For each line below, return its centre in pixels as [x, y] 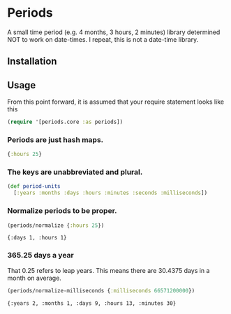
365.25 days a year [41, 256]
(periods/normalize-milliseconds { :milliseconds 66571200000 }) [101, 290]
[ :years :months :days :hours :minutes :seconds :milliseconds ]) [111, 193]
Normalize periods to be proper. [62, 211]
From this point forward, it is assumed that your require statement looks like [116, 102]
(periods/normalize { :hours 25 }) [56, 225]
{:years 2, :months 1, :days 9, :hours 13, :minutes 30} [92, 303]
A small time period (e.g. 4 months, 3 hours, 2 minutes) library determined [114, 32]
